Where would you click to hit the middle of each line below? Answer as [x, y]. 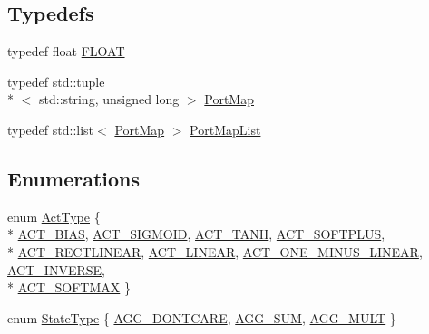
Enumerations [74, 178]
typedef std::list [51, 129]
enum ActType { [54, 216]
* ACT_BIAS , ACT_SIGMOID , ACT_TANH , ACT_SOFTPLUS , [196, 234]
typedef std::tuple [56, 81]
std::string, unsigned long [109, 99]
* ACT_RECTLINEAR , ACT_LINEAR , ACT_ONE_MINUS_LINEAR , [215, 251]
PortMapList [225, 129]
